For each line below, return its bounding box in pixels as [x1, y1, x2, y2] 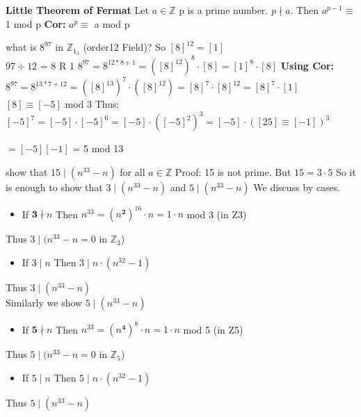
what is [6, 40, 37, 54]
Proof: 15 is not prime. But [175, 164, 291, 179]
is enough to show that [6, 179, 103, 194]
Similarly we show [6, 295, 83, 309]
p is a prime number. [179, 3, 268, 17]
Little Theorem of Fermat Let [6, 3, 149, 17]
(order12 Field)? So [83, 40, 166, 54]
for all [120, 164, 145, 179]
